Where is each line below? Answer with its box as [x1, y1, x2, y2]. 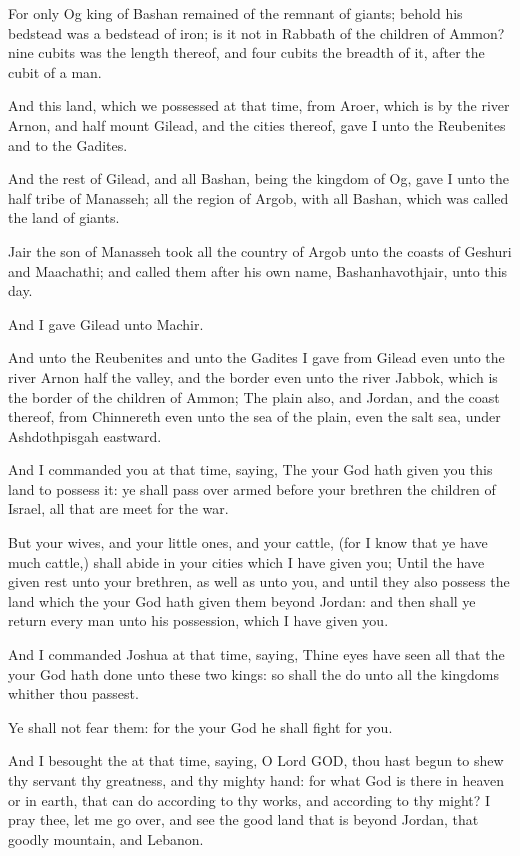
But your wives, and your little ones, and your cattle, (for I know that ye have [8, 532, 488, 553]
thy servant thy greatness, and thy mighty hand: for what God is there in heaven [8, 770, 505, 790]
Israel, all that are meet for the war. [8, 498, 229, 519]
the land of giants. [8, 207, 120, 228]
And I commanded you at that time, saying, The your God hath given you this [8, 459, 493, 480]
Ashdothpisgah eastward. [8, 425, 162, 446]
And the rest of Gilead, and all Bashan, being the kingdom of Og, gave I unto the [8, 168, 510, 189]
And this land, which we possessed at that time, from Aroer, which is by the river [8, 95, 510, 116]
